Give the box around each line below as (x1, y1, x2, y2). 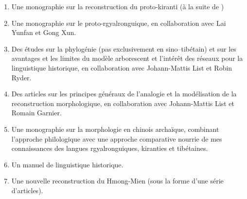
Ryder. (11, 72, 32, 82)
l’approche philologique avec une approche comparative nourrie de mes (11, 133, 222, 144)
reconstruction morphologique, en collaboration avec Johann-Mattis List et (11, 98, 234, 108)
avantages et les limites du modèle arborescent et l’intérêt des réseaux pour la (11, 53, 243, 63)
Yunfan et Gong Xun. (11, 27, 76, 37)
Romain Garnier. (11, 108, 62, 118)
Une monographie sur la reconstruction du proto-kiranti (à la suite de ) (11, 1, 224, 11)
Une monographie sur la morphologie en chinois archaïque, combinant (11, 124, 219, 134)
